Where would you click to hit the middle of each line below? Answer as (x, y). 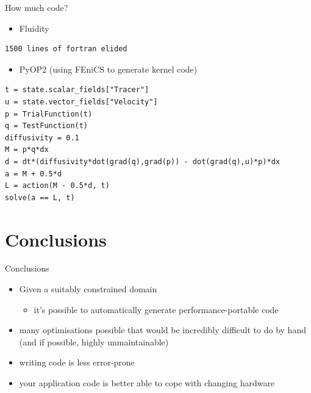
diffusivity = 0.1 (42, 138)
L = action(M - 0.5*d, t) (57, 186)
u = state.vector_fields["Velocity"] (81, 102)
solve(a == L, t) (40, 197)
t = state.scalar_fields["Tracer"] (77, 90)
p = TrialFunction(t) (49, 114)
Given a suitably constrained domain (88, 289)
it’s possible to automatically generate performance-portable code (156, 309)
